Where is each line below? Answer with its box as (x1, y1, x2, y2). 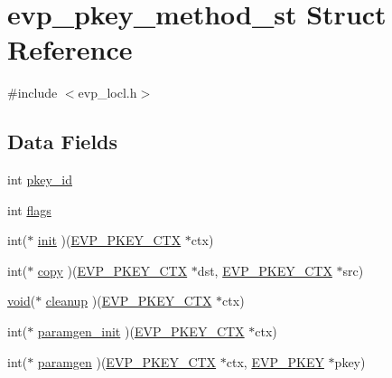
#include (7, 83, 58, 102)
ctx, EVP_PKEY (226, 352, 324, 371)
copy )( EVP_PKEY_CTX (37, 260, 188, 279)
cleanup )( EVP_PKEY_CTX (45, 291, 212, 310)
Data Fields (7, 128, 118, 156)
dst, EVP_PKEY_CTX (197, 260, 332, 279)
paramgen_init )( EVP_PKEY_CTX (37, 322, 245, 341)
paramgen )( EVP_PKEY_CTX (37, 352, 217, 371)
